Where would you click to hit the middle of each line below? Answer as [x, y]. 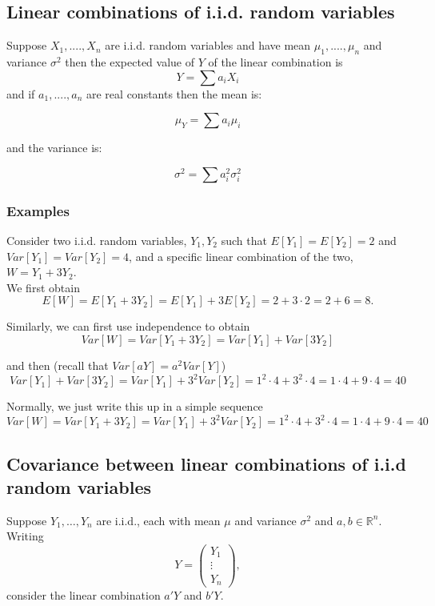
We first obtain [43, 287]
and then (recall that [58, 365]
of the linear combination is [275, 62]
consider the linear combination [84, 595]
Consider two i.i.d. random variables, [97, 240]
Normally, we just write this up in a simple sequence [135, 406]
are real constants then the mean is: [174, 93]
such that [244, 240]
